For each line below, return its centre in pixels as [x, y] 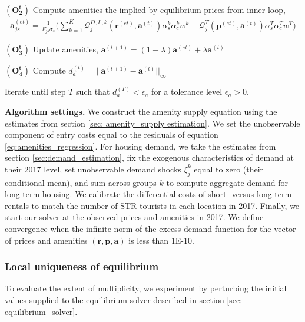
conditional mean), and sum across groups [81, 182]
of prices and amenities [46, 240]
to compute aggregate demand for [227, 182]
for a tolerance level [187, 92]
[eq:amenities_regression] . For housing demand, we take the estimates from [140, 146]
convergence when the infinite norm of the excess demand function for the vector [150, 229]
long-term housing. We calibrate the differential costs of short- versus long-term [148, 194]
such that [93, 92]
